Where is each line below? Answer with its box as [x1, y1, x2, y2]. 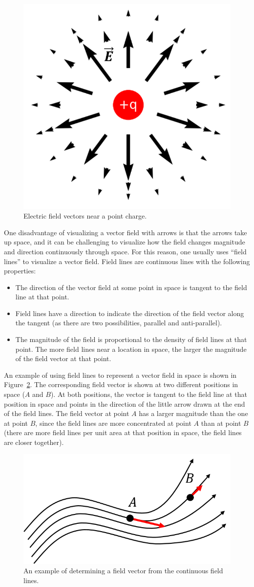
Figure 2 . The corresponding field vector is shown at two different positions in [4, 379, 238, 390]
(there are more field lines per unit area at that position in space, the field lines [4, 427, 242, 438]
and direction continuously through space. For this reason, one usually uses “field [4, 246, 247, 256]
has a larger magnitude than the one [139, 408, 248, 418]
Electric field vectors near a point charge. [23, 211, 147, 221]
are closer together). [4, 437, 64, 447]
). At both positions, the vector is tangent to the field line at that [50, 389, 247, 399]
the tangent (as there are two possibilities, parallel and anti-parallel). [15, 318, 222, 328]
